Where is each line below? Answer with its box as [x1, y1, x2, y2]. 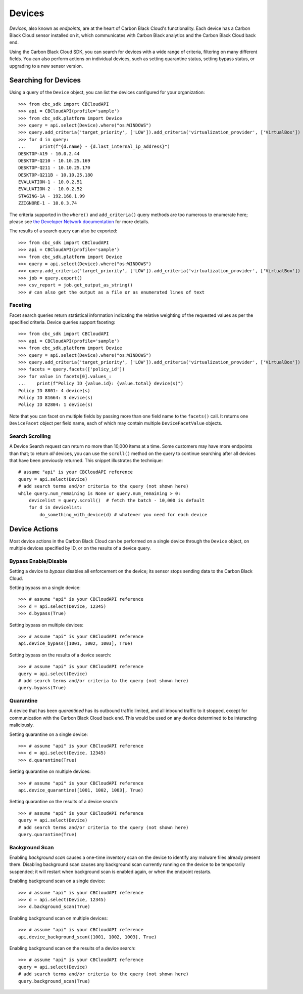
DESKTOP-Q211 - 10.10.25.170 [18, 165, 90, 171]
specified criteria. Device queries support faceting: [9, 319, 116, 325]
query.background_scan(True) [18, 978, 90, 984]
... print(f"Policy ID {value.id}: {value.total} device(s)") [18, 381, 184, 387]
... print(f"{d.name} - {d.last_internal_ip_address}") [18, 144, 170, 149]
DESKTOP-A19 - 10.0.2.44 [18, 151, 80, 156]
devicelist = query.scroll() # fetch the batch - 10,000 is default [28, 498, 205, 504]
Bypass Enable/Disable [9, 557, 68, 564]
